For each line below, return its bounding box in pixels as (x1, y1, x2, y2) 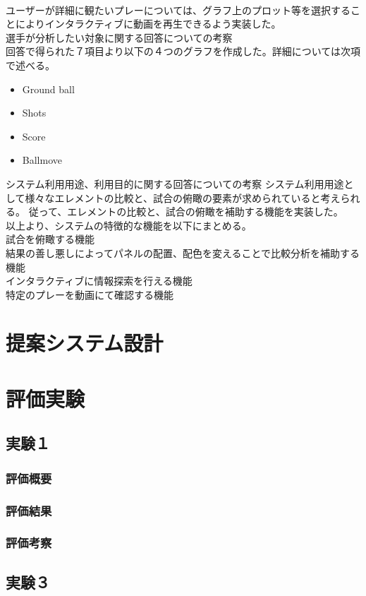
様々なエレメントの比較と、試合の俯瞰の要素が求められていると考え (25, 190, 341, 205)
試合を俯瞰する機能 (6, 232, 94, 246)
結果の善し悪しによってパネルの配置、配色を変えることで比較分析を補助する (6, 245, 360, 260)
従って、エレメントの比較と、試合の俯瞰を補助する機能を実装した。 (28, 204, 343, 219)
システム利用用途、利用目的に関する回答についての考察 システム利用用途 (6, 176, 344, 191)
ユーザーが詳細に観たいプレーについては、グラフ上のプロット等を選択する (6, 2, 351, 17)
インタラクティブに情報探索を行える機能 (6, 273, 193, 288)
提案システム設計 (6, 328, 164, 357)
